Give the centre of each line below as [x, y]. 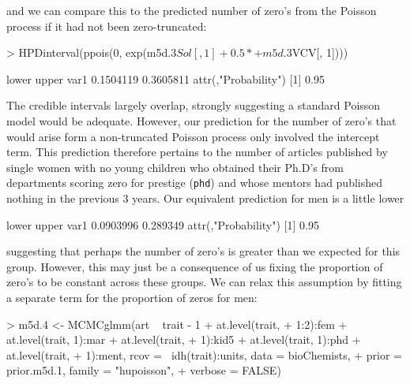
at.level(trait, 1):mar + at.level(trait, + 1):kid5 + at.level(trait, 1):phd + [184, 339]
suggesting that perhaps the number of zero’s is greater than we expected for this [203, 251]
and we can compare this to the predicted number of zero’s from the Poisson [192, 10]
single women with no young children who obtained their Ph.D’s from [175, 167]
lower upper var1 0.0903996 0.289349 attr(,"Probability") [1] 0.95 [163, 224]
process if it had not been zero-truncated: [107, 26]
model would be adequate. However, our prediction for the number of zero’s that [201, 120]
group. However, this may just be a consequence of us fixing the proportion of [195, 266]
